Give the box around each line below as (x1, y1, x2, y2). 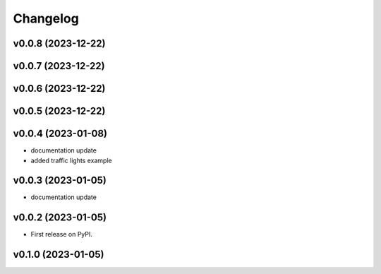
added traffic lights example (30, 156, 112, 165)
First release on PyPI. (30, 230, 93, 239)
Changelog (13, 11, 79, 26)
